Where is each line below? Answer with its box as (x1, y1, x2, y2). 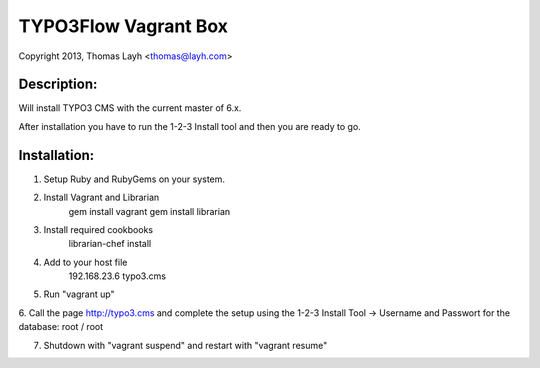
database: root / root (18, 321, 104, 333)
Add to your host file (43, 256, 128, 268)
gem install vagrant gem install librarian (68, 205, 231, 217)
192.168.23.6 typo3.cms (68, 270, 167, 282)
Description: (18, 76, 98, 93)
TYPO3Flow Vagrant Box (18, 15, 229, 37)
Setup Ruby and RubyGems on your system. (43, 173, 225, 185)
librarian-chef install (68, 238, 152, 250)
